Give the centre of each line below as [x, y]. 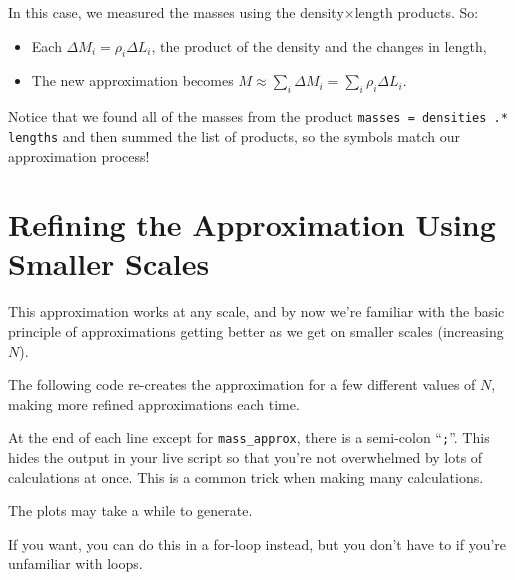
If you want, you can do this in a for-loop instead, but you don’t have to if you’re [257, 543]
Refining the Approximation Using [252, 224]
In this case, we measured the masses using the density [176, 12]
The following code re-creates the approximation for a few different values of [242, 384]
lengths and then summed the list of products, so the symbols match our [234, 135]
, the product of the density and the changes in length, [319, 45]
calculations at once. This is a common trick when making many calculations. [246, 476]
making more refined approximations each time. [154, 403]
